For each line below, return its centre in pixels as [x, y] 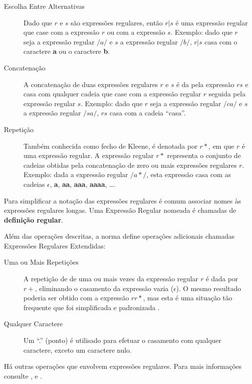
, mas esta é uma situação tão [188, 298]
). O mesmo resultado [209, 288]
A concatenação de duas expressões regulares [91, 84]
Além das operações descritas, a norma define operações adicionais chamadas [119, 236]
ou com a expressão [136, 32]
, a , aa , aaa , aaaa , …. [83, 184]
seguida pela [227, 94]
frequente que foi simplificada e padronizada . [92, 307]
